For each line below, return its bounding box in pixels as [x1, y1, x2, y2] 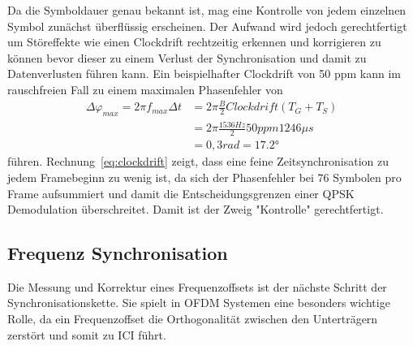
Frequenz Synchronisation [7, 240, 228, 266]
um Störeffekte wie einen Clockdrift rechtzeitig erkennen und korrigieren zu [7, 33, 381, 50]
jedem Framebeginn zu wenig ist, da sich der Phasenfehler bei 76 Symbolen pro [7, 168, 402, 185]
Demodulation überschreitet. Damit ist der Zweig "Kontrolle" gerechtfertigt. [7, 201, 384, 218]
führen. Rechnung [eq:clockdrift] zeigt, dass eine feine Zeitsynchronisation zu [7, 153, 389, 170]
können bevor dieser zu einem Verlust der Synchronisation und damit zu [7, 49, 367, 66]
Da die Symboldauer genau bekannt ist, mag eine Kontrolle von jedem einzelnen [7, 2, 407, 18]
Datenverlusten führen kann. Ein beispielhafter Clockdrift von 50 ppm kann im [7, 65, 401, 82]
